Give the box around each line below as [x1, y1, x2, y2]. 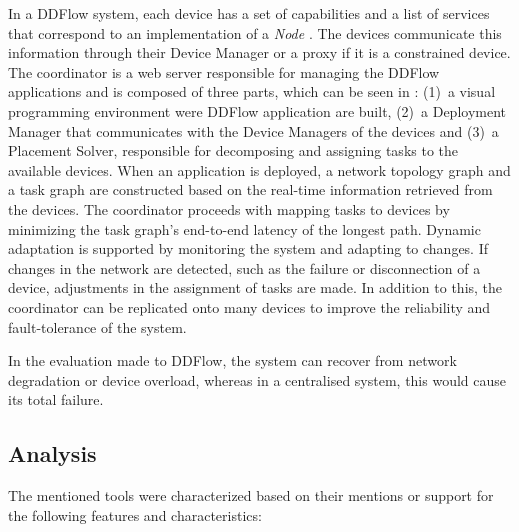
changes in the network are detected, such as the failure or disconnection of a [8, 257, 481, 278]
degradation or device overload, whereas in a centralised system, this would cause [8, 369, 507, 390]
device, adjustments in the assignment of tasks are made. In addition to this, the [8, 277, 503, 298]
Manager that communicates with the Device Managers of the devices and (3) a [8, 120, 499, 141]
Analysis [8, 438, 97, 469]
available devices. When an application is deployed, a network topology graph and [8, 159, 511, 180]
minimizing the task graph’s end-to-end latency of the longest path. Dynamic [8, 218, 481, 239]
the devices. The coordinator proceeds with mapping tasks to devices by [8, 198, 450, 219]
